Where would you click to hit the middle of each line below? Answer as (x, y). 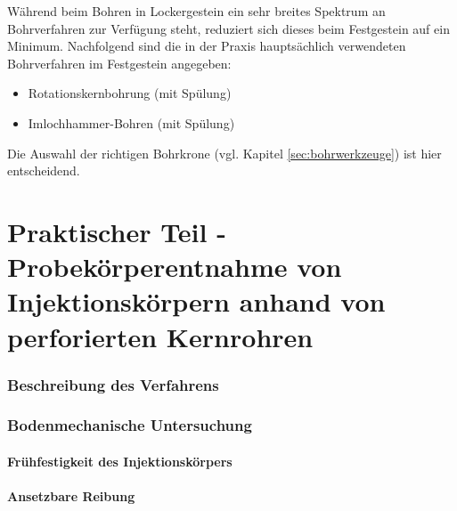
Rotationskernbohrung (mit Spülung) (130, 93)
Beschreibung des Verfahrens (113, 384)
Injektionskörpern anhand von (196, 301)
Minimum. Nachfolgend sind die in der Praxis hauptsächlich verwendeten (207, 46)
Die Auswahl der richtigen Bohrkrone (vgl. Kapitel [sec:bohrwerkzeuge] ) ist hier (224, 153)
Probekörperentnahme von (175, 267)
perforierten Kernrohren (160, 336)
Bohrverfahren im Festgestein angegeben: (119, 63)
